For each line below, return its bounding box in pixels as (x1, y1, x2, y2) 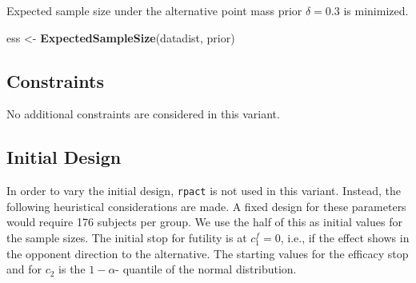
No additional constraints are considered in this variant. (6, 106, 280, 122)
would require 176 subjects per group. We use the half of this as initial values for (6, 213, 402, 230)
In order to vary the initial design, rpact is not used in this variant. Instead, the (6, 182, 401, 199)
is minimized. (343, 2, 409, 18)
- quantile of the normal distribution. (115, 261, 297, 277)
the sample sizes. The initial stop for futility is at (6, 229, 247, 246)
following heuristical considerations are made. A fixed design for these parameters (6, 197, 406, 214)
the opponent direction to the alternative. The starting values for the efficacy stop (6, 245, 409, 261)
